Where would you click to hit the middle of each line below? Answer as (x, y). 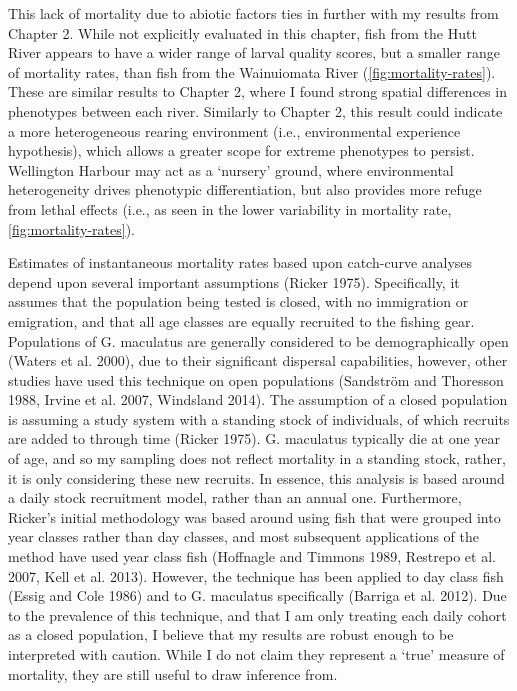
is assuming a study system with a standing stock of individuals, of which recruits (259, 418)
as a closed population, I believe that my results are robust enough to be (231, 634)
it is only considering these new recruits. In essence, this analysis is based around (256, 477)
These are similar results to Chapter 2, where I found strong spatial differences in (257, 91)
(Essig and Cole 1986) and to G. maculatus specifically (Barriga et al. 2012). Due (257, 595)
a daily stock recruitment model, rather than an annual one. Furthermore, (235, 497)
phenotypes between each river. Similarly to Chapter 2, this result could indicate (255, 110)
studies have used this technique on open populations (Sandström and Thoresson (256, 379)
